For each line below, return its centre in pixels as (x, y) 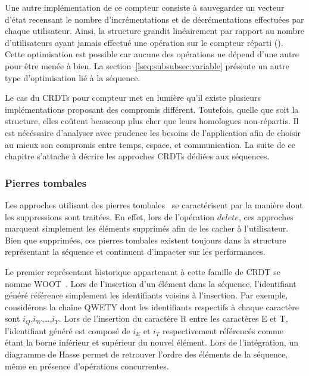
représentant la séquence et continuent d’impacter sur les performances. (135, 252)
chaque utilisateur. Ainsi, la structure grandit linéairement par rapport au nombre (155, 31)
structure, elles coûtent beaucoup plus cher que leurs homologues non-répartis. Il (152, 121)
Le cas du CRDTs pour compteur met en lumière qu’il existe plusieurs (133, 98)
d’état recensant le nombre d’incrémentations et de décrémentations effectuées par (154, 19)
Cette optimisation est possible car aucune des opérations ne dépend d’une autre (152, 54)
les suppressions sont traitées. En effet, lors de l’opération (110, 216)
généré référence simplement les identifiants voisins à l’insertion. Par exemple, (146, 295)
